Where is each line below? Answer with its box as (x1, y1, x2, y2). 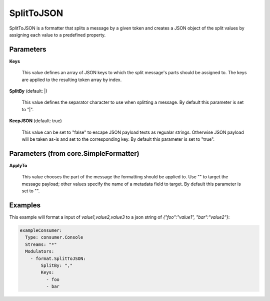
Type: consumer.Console (25, 234, 83, 240)
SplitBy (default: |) (9, 88, 47, 94)
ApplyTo (9, 162, 27, 168)
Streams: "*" (25, 241, 57, 247)
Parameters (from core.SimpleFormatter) (9, 149, 139, 158)
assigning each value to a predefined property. (9, 32, 106, 38)
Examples (9, 201, 41, 209)
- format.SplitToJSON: (30, 255, 86, 261)
